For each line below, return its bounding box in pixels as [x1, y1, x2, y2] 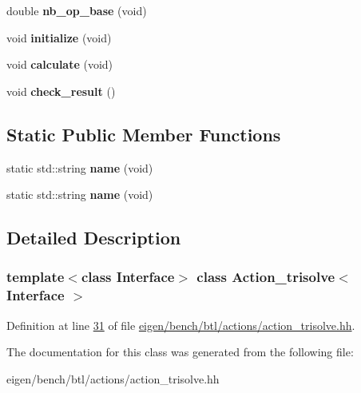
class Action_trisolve [196, 267, 335, 287]
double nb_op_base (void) [6, 2, 147, 18]
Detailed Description [6, 225, 181, 250]
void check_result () [6, 82, 116, 99]
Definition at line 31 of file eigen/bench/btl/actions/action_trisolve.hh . [6, 316, 355, 333]
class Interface [81, 267, 175, 287]
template [6, 267, 65, 287]
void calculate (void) [6, 56, 113, 73]
